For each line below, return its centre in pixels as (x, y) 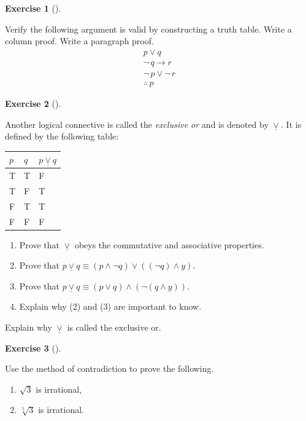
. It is (291, 124)
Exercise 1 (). (33, 8)
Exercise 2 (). (33, 103)
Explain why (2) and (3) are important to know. (110, 306)
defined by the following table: (62, 136)
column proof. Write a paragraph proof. (79, 41)
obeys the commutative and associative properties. (169, 244)
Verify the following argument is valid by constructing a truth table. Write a (148, 29)
